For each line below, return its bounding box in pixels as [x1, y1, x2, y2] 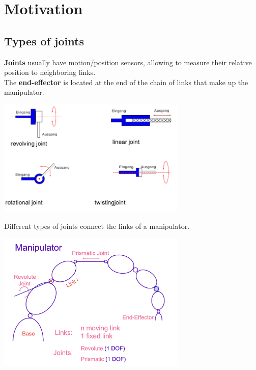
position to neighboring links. [4, 67, 96, 77]
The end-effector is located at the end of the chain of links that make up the [4, 76, 248, 87]
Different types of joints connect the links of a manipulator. [4, 221, 190, 231]
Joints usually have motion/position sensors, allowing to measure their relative [4, 57, 252, 67]
